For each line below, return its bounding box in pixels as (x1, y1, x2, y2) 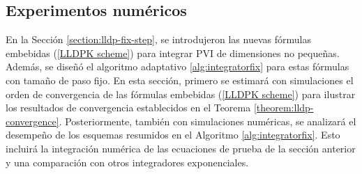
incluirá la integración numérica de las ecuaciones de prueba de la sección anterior (6, 141, 356, 155)
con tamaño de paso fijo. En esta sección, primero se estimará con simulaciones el (6, 72, 354, 87)
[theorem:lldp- (253, 100, 314, 115)
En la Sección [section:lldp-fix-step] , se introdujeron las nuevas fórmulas (6, 32, 311, 47)
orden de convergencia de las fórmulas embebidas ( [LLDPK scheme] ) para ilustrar (6, 86, 356, 101)
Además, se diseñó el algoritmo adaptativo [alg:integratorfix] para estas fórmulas (6, 59, 349, 74)
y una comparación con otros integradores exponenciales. (6, 155, 249, 169)
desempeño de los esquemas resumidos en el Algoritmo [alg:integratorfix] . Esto (6, 127, 340, 142)
